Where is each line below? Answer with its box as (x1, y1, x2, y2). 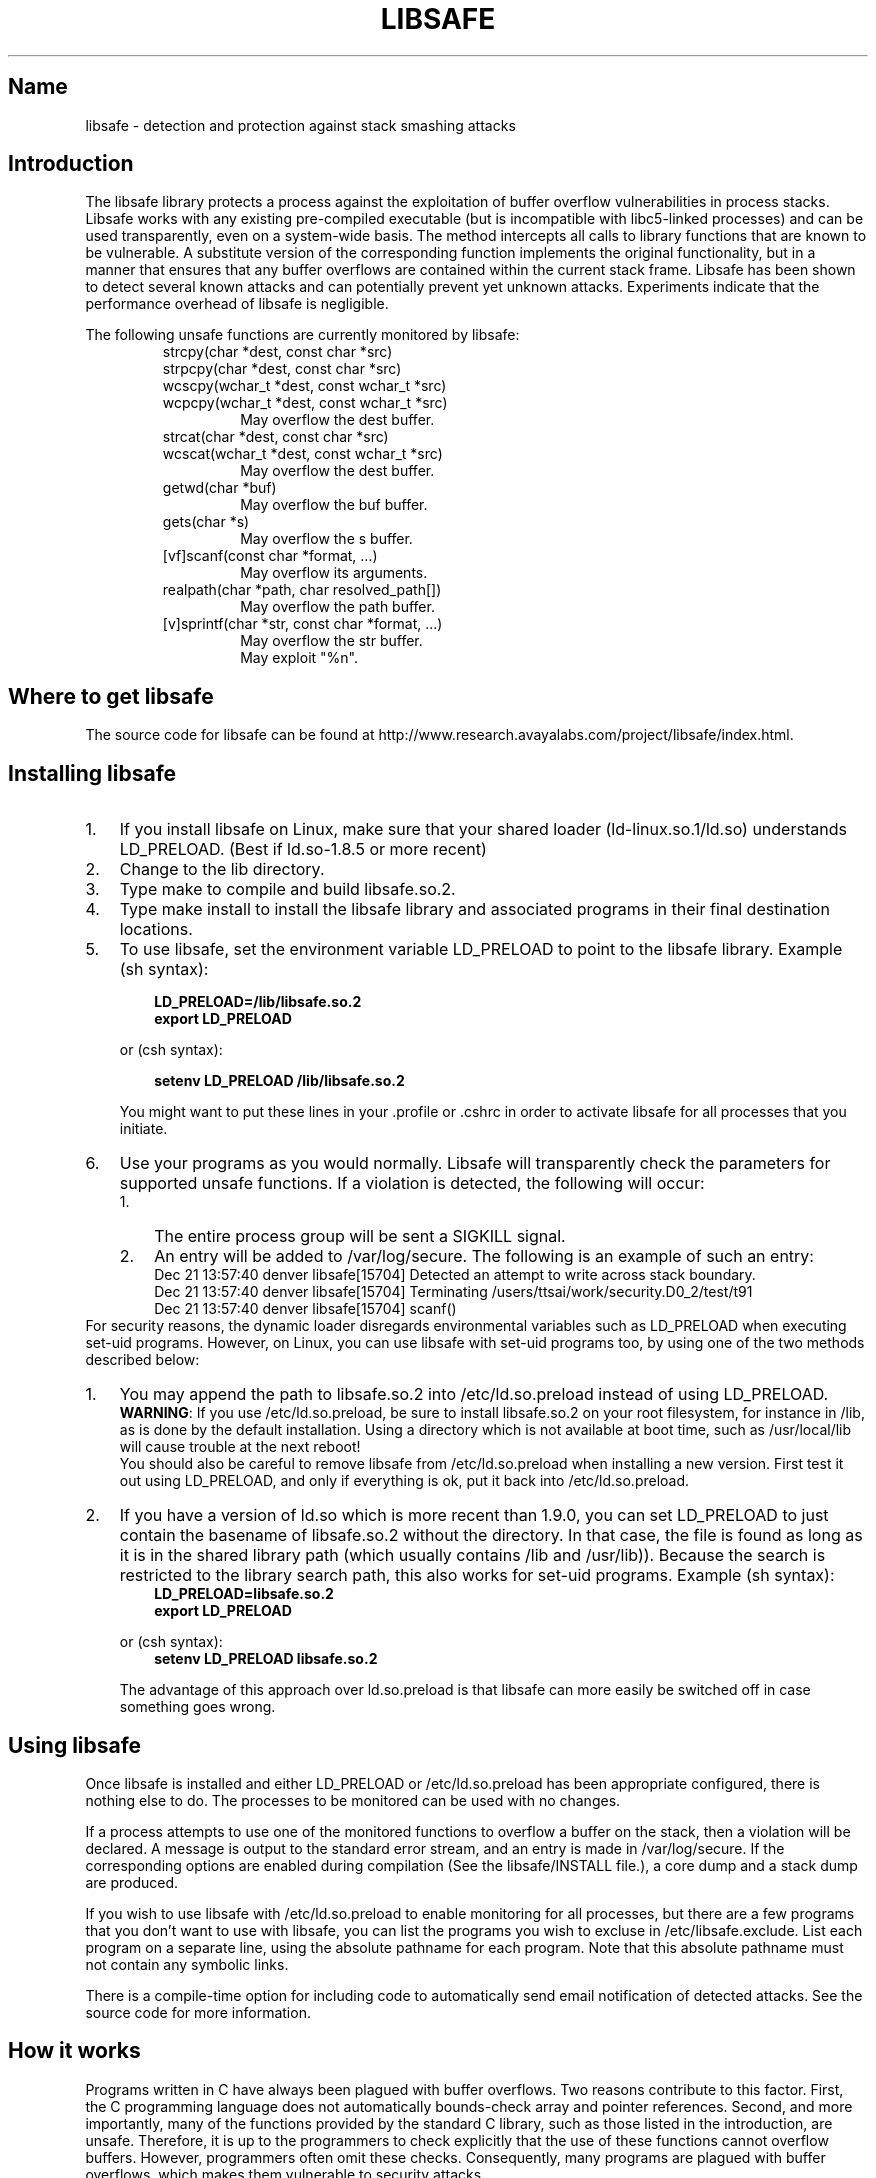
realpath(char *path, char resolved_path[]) (162, 581, 442, 599)
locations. (119, 919, 193, 940)
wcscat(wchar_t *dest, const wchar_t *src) (162, 445, 443, 463)
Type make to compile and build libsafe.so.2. (119, 879, 456, 900)
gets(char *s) (162, 513, 250, 531)
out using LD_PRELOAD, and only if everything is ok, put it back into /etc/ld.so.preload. (119, 1472, 690, 1490)
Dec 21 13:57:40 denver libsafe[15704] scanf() (154, 1300, 457, 1318)
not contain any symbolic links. (85, 1955, 289, 1973)
